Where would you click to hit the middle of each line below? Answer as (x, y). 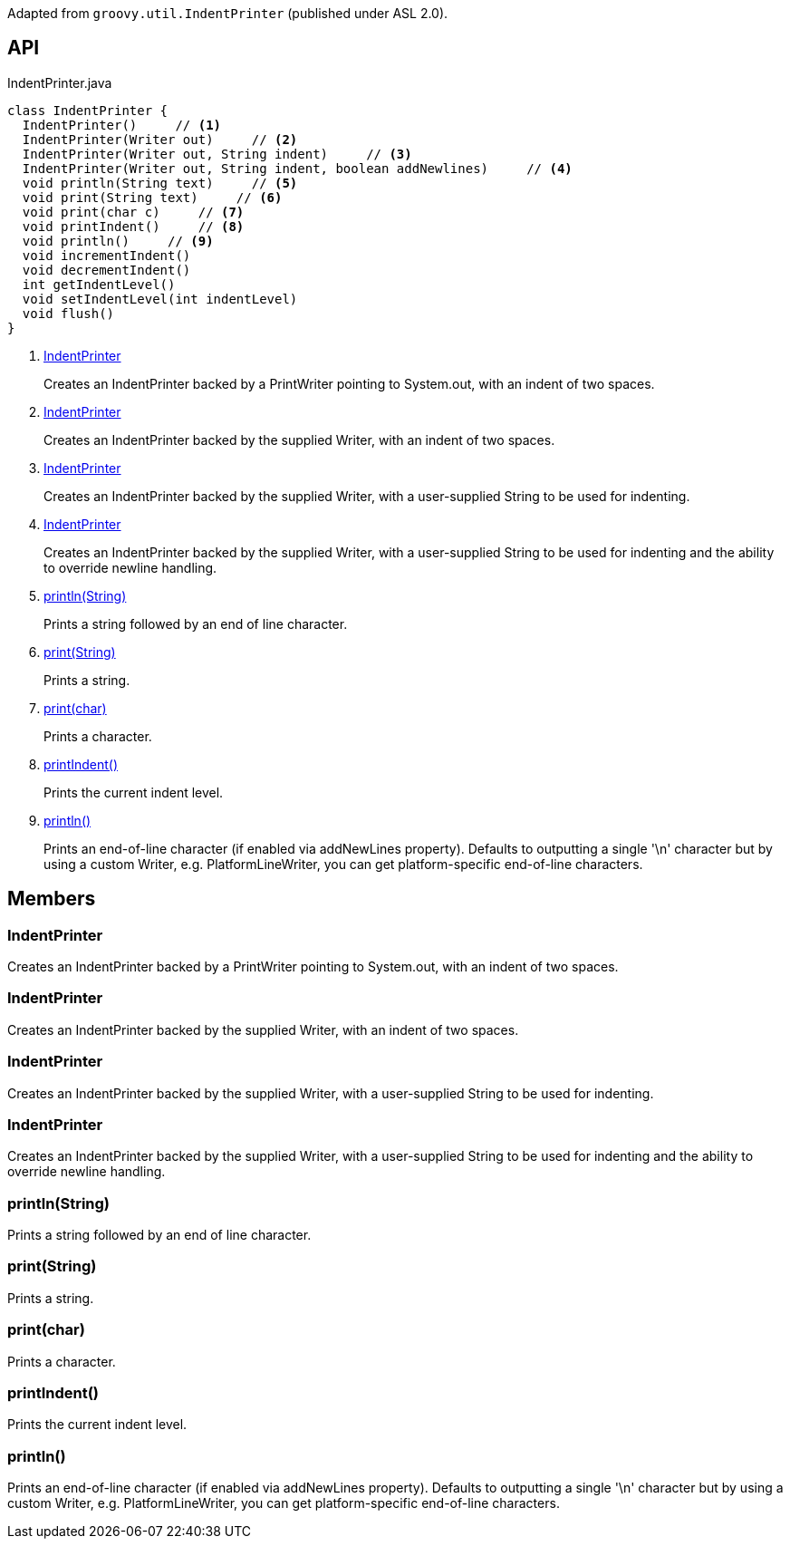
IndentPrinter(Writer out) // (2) (160, 139)
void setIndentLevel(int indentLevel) (160, 299)
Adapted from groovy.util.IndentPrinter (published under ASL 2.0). (228, 13)
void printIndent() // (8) (133, 226)
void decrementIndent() (106, 270)
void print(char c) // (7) (133, 212)
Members (52, 899)
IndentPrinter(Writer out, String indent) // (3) (217, 154)
